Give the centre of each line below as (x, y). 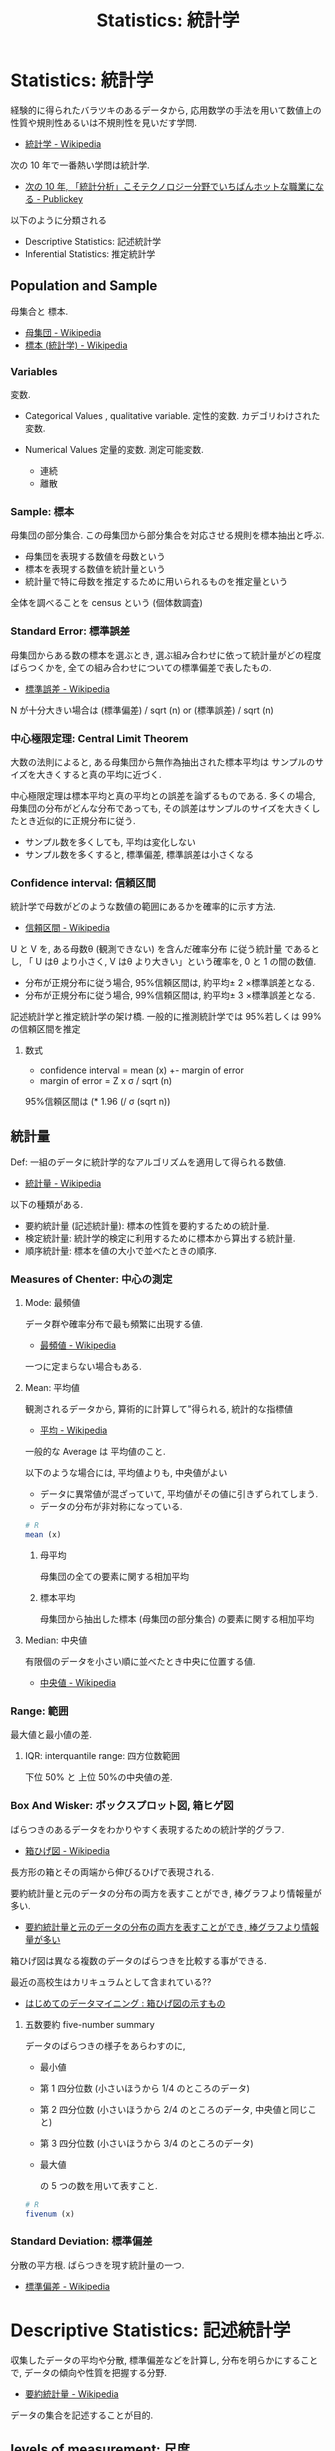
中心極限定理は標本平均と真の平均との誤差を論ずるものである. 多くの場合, (163, 795)
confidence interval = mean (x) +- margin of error (142, 1070)
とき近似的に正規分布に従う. (77, 820)
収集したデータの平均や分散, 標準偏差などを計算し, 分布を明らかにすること (164, 2360)
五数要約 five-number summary (89, 2024)
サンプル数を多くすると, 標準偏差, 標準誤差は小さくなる (139, 854)
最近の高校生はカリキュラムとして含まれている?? (111, 1982)
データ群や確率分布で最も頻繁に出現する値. (113, 1324)
